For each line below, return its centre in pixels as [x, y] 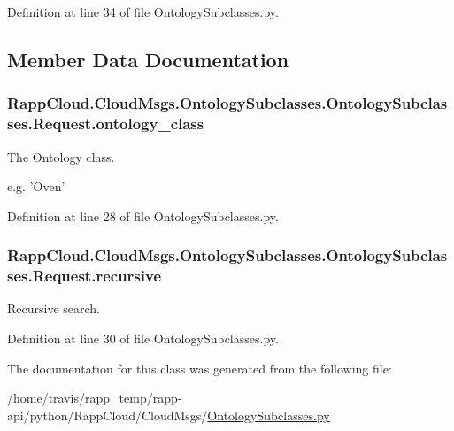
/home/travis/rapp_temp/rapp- [95, 398]
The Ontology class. [61, 156]
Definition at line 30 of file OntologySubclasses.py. [143, 339]
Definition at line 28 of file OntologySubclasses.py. [143, 215]
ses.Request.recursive [85, 276]
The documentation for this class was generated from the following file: [200, 368]
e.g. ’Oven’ [36, 186]
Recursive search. [54, 308]
